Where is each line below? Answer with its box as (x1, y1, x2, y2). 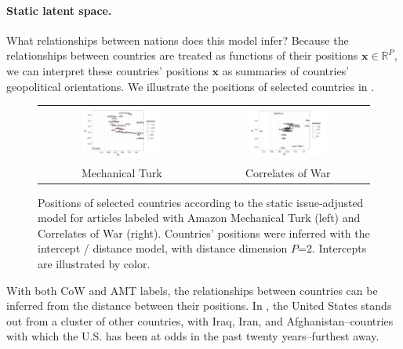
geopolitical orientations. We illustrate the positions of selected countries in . (6, 78, 375, 94)
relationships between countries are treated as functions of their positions (6, 47, 358, 64)
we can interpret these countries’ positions (6, 62, 209, 78)
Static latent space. (6, 2, 112, 18)
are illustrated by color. (38, 256, 151, 272)
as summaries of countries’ (222, 62, 350, 78)
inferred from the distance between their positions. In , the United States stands (6, 297, 392, 314)
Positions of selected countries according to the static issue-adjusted (38, 194, 364, 210)
